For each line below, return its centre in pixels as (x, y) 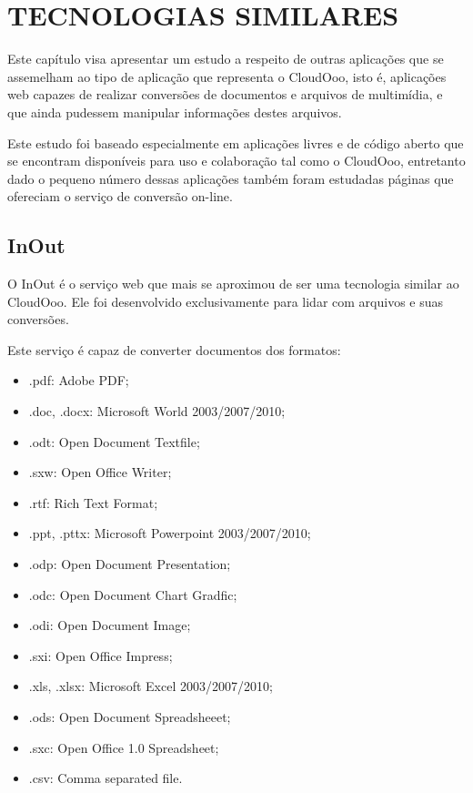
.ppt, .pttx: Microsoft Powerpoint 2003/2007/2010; (170, 533)
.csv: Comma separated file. (106, 778)
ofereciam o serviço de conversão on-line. (120, 196)
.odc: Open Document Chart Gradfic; (133, 594)
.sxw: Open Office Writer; (100, 472)
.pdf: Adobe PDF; (79, 380)
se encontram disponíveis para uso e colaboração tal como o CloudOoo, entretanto (236, 161)
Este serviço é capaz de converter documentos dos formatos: (174, 349)
